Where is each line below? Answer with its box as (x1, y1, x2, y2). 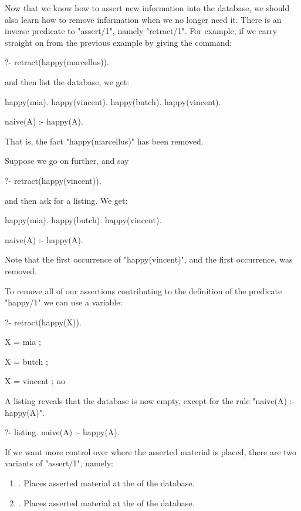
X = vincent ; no (5, 375, 66, 387)
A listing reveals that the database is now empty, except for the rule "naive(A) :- (5, 395, 295, 407)
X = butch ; (5, 355, 48, 367)
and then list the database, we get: (5, 75, 130, 88)
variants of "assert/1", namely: (5, 457, 113, 469)
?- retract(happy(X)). (5, 315, 82, 328)
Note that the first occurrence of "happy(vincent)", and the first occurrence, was (5, 253, 293, 265)
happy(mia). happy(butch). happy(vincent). (5, 214, 162, 226)
